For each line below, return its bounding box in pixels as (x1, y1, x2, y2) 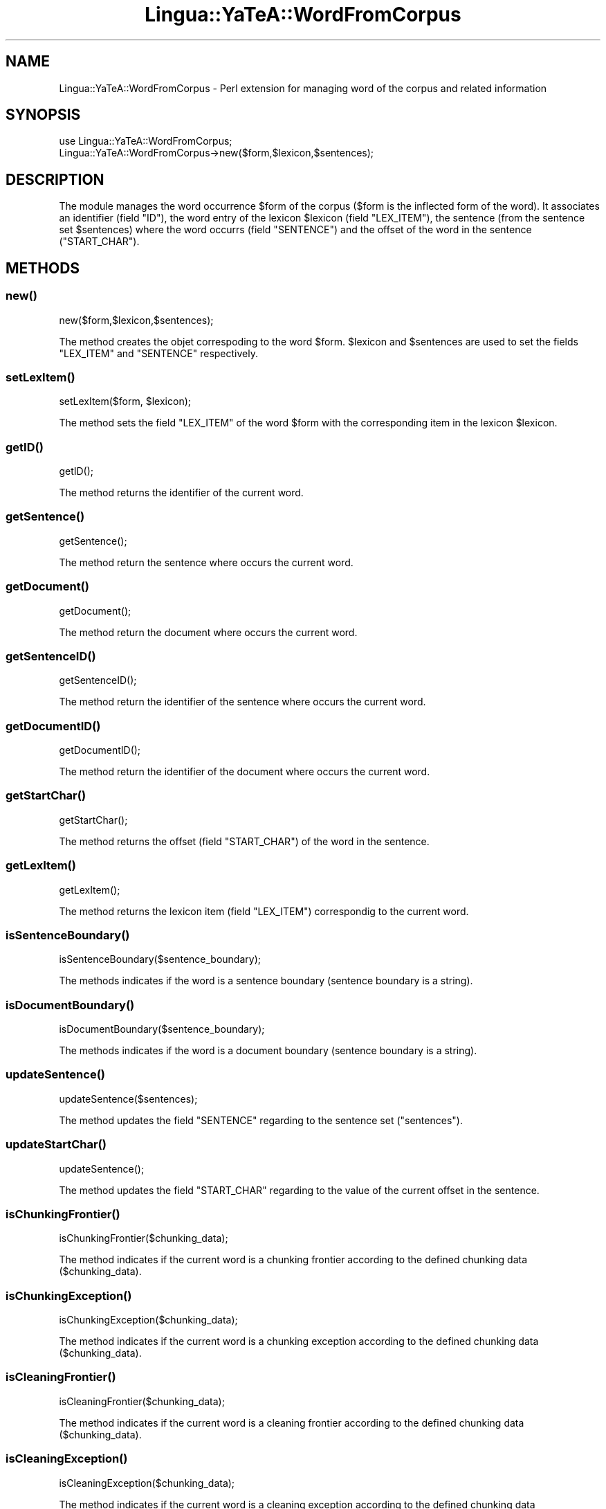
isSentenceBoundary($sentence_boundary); (59, 953, 261, 966)
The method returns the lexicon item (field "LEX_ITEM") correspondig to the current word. (59, 905, 469, 917)
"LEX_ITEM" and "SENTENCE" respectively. (59, 347, 258, 359)
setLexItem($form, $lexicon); (59, 395, 191, 408)
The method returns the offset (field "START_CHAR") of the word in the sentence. (59, 835, 430, 847)
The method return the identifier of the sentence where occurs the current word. (59, 696, 426, 708)
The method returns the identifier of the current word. (59, 487, 304, 498)
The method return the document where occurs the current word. (59, 626, 358, 638)
